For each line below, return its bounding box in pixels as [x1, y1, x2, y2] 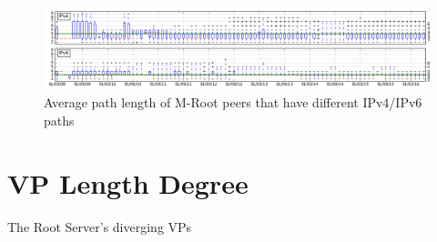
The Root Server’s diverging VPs [7, 217, 192, 236]
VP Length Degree [7, 164, 249, 201]
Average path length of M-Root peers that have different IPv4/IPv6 [44, 93, 422, 112]
